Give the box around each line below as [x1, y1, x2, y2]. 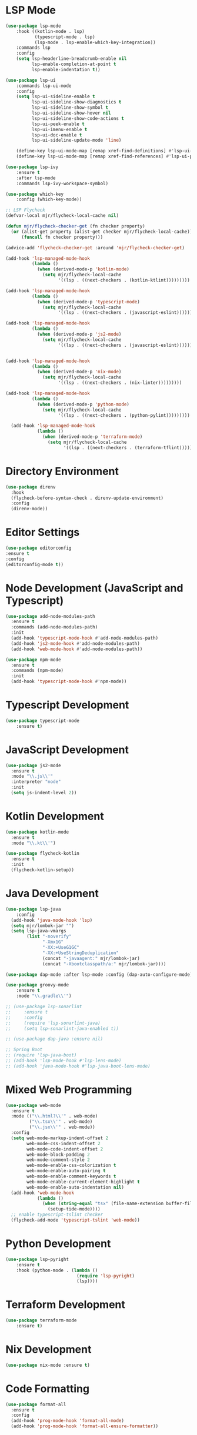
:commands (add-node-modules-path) [11, 624, 98, 630]
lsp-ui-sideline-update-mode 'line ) [31, 138, 122, 143]
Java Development [5, 887, 99, 900]
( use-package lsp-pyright [5, 1256, 69, 1262]
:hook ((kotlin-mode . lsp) [16, 28, 85, 34]
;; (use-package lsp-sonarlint [5, 1004, 82, 1009]
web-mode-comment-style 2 [26, 1157, 91, 1163]
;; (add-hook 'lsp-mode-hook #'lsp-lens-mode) [5, 1058, 122, 1063]
